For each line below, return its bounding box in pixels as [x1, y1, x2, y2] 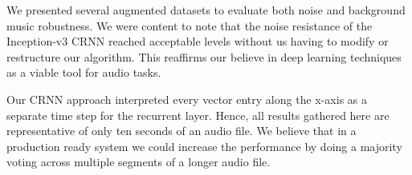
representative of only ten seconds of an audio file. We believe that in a [6, 122, 357, 139]
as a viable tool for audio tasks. [6, 64, 161, 81]
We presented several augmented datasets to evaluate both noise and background [6, 2, 406, 18]
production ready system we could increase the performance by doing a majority [6, 137, 402, 154]
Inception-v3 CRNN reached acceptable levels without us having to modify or [6, 33, 389, 50]
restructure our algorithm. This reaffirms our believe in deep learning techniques [6, 48, 402, 65]
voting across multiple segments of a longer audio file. [6, 153, 271, 170]
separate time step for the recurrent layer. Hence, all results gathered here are [6, 106, 390, 123]
